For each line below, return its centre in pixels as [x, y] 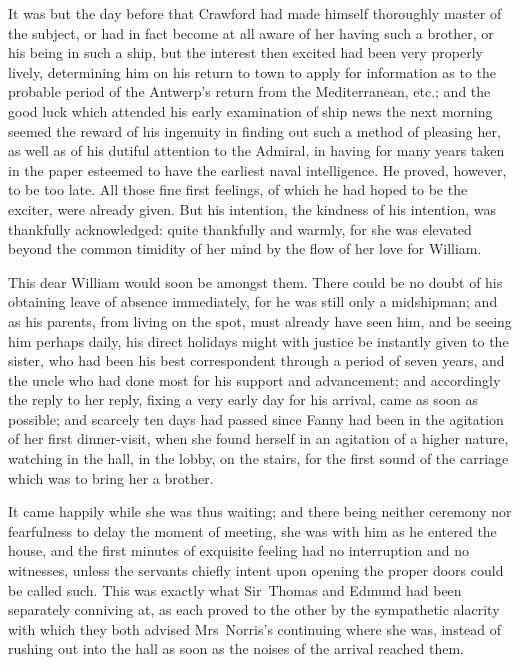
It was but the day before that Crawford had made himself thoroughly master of [255, 13]
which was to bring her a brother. [111, 477]
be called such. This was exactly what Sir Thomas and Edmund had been [235, 589]
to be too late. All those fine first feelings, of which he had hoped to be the [238, 189]
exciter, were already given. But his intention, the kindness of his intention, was [252, 208]
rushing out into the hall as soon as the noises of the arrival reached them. [236, 648]
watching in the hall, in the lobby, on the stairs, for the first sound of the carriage [258, 458]
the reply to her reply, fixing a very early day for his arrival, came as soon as [243, 399]
